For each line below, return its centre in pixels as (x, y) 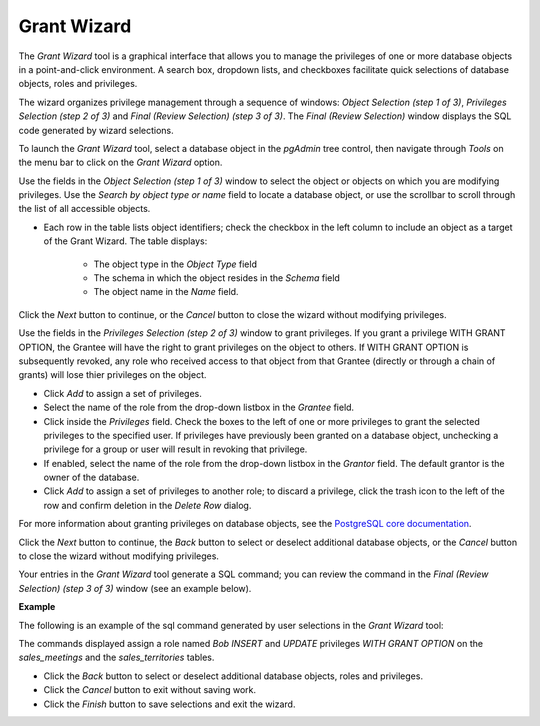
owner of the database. (91, 477)
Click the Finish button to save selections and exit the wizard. (169, 704)
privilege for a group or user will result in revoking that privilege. (175, 449)
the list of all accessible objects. (84, 209)
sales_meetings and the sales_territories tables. (116, 657)
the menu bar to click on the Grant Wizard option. (120, 162)
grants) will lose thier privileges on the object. (112, 375)
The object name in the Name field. (166, 292)
